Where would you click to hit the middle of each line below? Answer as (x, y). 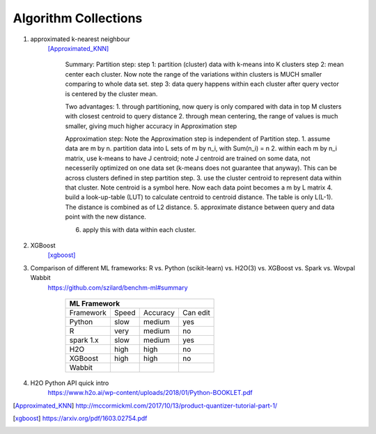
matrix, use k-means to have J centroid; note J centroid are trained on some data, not (188, 158)
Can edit (196, 312)
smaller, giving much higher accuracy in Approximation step (151, 126)
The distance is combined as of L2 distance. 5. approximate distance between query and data (200, 207)
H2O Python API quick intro (70, 382)
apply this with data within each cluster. (139, 229)
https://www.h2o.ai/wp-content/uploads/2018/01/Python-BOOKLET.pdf (150, 393)
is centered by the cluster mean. (111, 93)
